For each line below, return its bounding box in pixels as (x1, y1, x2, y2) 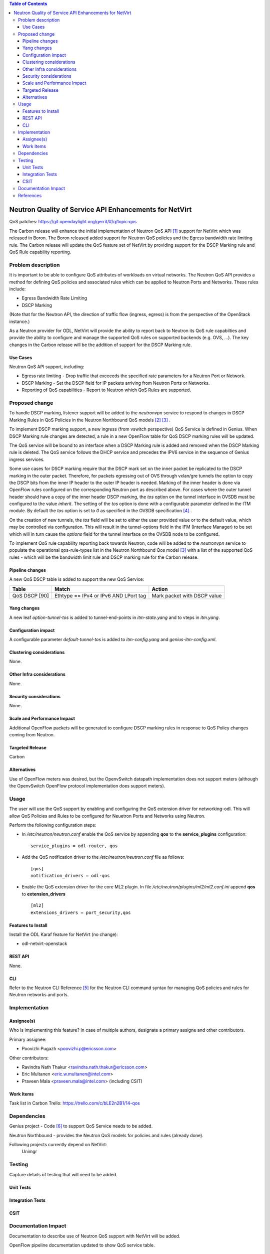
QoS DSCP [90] (12, 592, 49, 599)
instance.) (9, 319, 30, 325)
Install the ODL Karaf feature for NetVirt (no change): (9, 931, 118, 937)
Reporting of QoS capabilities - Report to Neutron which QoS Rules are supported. (21, 387, 191, 393)
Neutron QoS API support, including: (9, 364, 84, 370)
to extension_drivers (21, 891, 66, 897)
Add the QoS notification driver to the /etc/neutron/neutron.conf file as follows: (21, 854, 184, 860)
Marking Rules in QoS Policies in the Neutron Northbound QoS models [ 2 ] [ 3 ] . (9, 417, 171, 423)
